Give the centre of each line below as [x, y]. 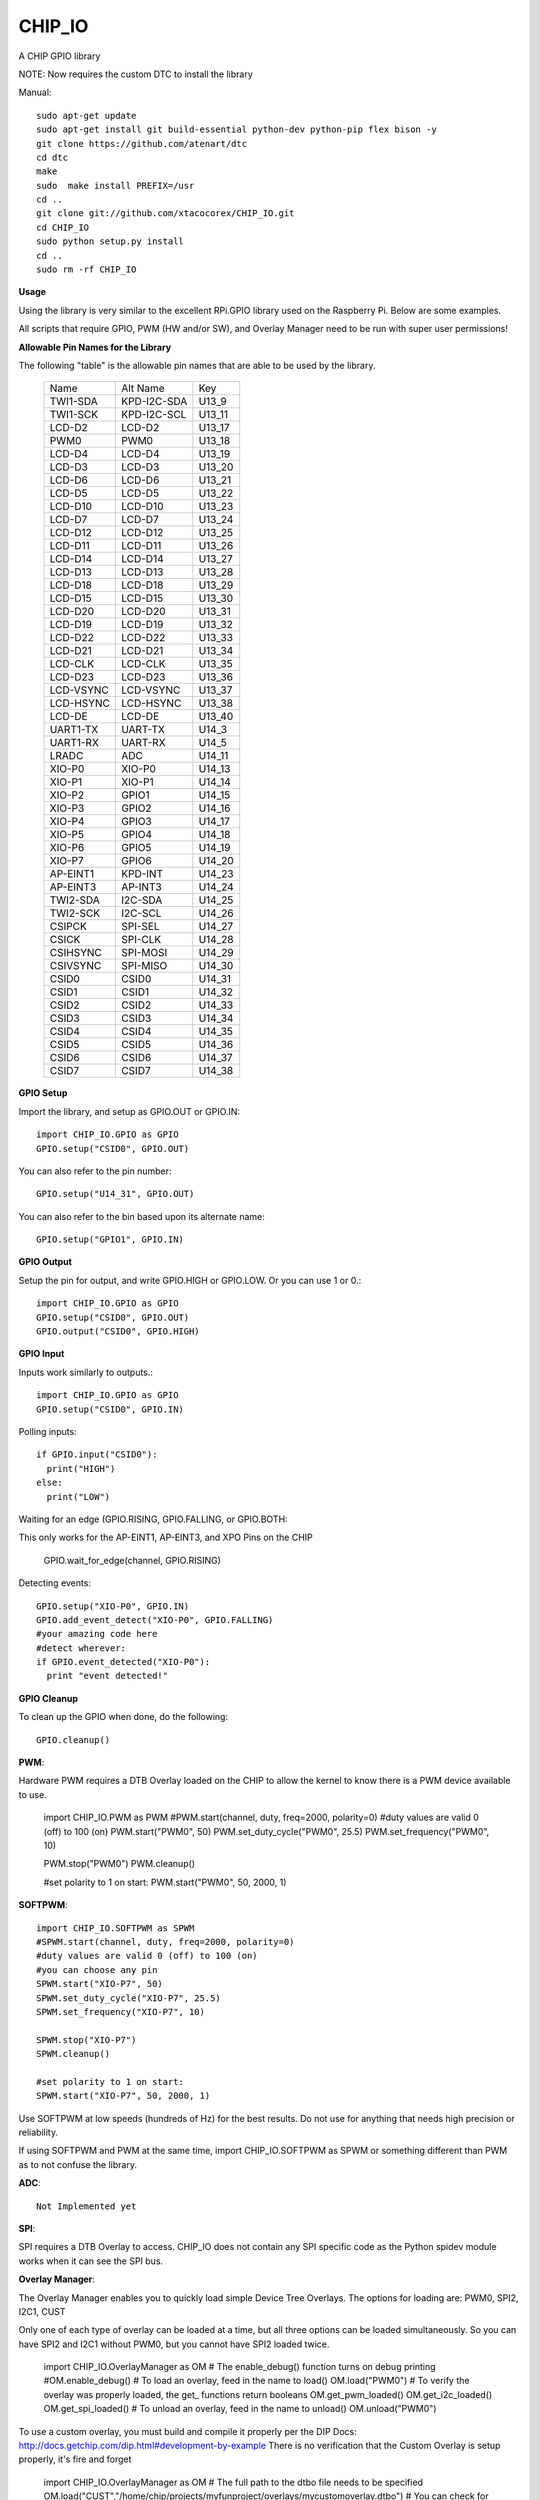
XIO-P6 [67, 848]
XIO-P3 [67, 808]
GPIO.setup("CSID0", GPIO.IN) [110, 1409]
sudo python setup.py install [110, 241]
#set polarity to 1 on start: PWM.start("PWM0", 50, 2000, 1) [165, 1882]
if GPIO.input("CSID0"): [97, 1454]
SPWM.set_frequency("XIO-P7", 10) [120, 2011]
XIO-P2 [67, 795]
